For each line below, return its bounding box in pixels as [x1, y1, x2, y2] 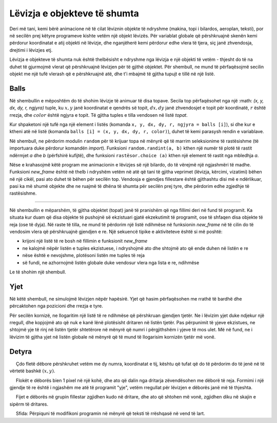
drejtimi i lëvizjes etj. [9, 47, 53, 53]
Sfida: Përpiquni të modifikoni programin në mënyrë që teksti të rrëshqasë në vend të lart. [15, 410, 205, 417]
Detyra [9, 347, 32, 356]
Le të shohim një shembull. [9, 269, 67, 275]
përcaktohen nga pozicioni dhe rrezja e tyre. [9, 303, 104, 309]
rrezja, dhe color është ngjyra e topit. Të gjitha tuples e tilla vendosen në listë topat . [9, 112, 188, 118]
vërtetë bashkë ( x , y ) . [9, 368, 55, 374]
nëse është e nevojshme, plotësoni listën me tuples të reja [22, 252, 145, 259]
